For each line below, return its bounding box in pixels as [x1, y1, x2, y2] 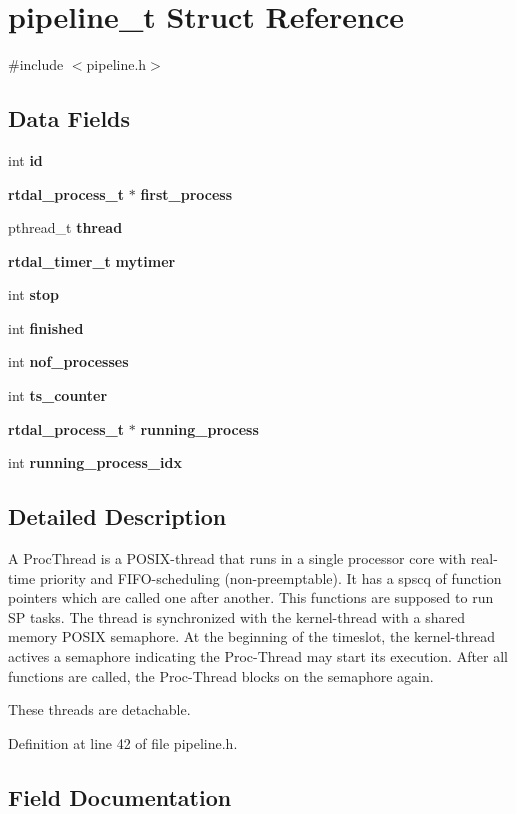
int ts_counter [8, 385, 108, 406]
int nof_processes [8, 351, 129, 372]
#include [8, 54, 64, 75]
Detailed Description [8, 501, 227, 532]
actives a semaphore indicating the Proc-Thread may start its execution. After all [8, 646, 509, 667]
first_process [140, 183, 233, 204]
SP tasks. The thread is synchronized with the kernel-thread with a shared [8, 606, 465, 627]
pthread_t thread [8, 217, 123, 238]
